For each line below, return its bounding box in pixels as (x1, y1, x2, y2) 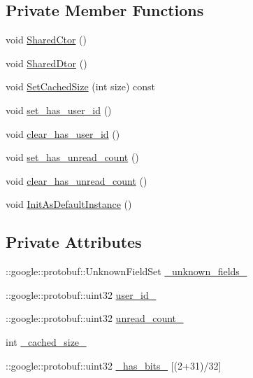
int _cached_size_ (6, 334, 87, 349)
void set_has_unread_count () (6, 150, 139, 164)
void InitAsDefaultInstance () (6, 197, 132, 211)
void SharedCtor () (6, 32, 87, 47)
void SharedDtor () (6, 55, 87, 70)
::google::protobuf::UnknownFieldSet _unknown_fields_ (6, 264, 247, 279)
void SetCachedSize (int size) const (6, 79, 156, 94)
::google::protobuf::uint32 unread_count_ (6, 311, 184, 325)
